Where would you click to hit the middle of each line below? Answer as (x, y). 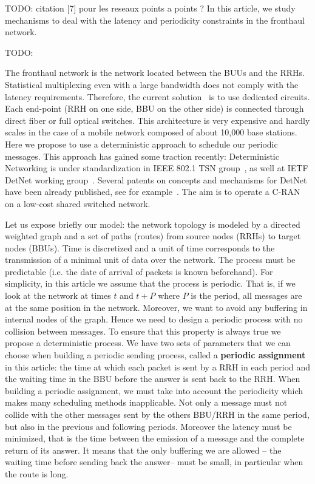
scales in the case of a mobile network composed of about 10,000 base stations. (151, 132)
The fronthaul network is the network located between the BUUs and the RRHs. (155, 73)
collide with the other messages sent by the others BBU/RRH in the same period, (157, 414)
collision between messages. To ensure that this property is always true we (143, 331)
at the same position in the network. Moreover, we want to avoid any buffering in (156, 307)
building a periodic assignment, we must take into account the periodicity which (154, 390)
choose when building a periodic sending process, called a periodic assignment (155, 355)
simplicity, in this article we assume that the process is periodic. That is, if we (150, 283)
